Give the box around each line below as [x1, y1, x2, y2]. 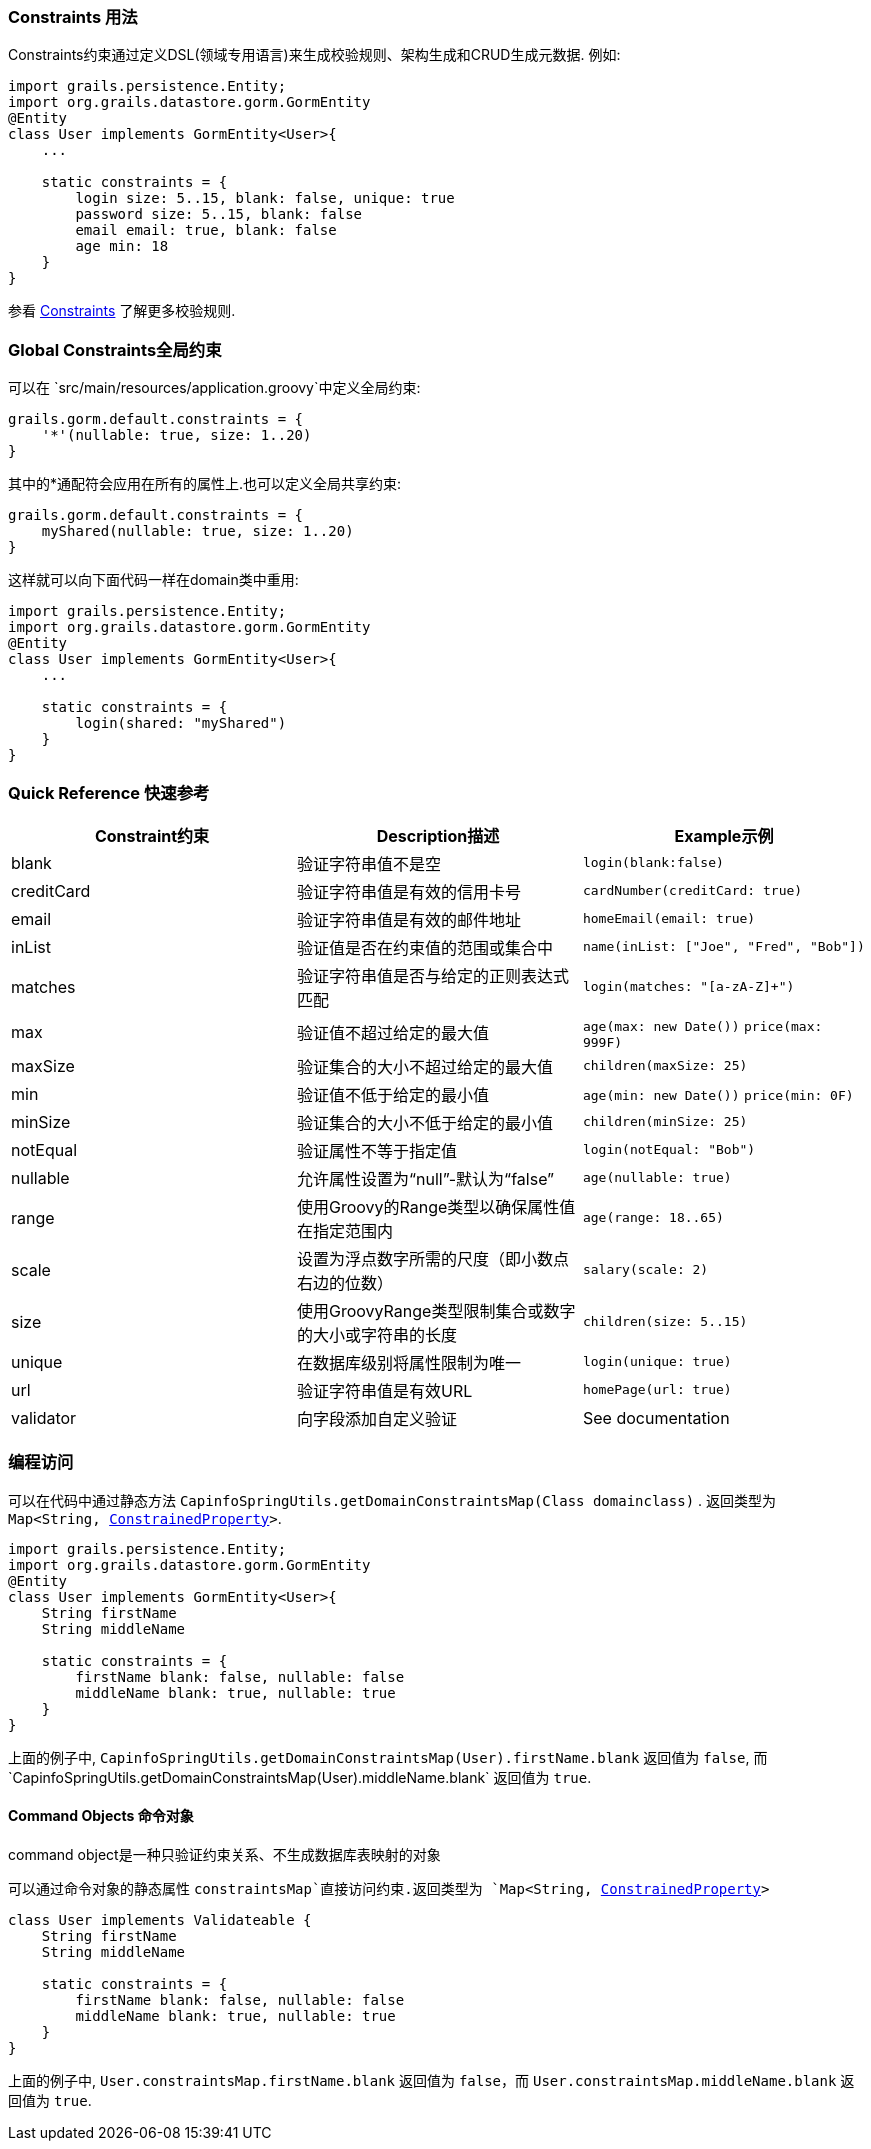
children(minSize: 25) [582, 1114, 748, 1130]
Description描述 [376, 825, 500, 846]
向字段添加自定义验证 [296, 1408, 457, 1429]
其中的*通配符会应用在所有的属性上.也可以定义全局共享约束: [8, 475, 402, 493]
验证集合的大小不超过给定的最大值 [296, 1056, 553, 1077]
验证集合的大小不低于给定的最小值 [296, 1112, 553, 1133]
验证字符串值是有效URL [296, 1380, 473, 1401]
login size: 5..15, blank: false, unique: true [75, 190, 455, 207]
